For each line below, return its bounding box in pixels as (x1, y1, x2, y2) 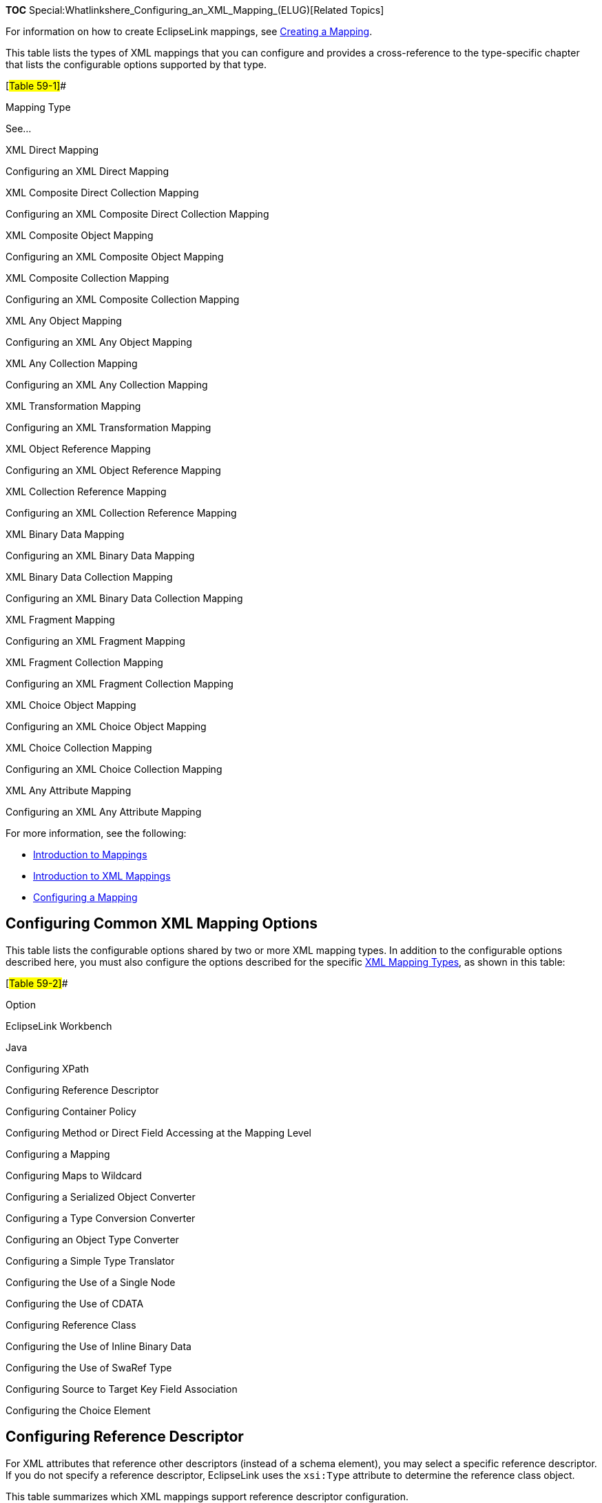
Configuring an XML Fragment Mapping (6, 635, 185, 647)
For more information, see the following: (6, 827, 187, 839)
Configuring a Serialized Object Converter (6, 1190, 196, 1203)
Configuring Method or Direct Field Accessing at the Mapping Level (6, 1126, 311, 1139)
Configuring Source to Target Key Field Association (6, 1382, 238, 1395)
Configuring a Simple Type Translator (6, 1254, 175, 1267)
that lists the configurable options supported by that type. (6, 59, 267, 70)
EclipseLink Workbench (6, 1019, 112, 1032)
